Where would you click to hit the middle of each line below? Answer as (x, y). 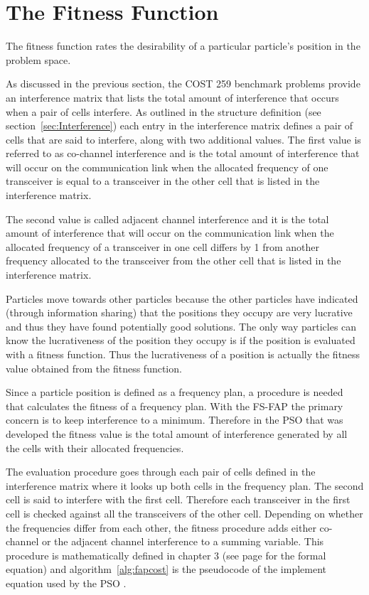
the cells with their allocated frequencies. (95, 447)
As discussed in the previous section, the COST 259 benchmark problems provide (183, 84)
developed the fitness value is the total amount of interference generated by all (177, 433)
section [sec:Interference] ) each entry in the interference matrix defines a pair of (180, 125)
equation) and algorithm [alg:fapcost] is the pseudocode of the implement (166, 569)
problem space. (38, 59)
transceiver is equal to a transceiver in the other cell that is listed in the (163, 181)
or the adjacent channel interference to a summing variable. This (183, 541)
